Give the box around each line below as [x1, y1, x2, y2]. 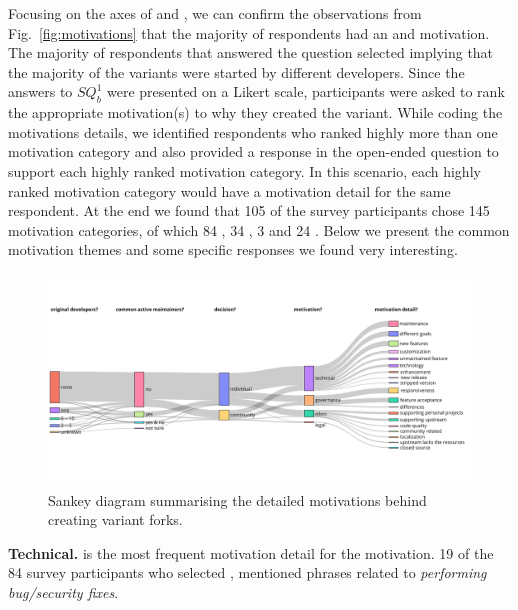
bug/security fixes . [8, 581, 119, 602]
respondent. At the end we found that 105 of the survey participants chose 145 [8, 200, 490, 221]
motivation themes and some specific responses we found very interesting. [8, 239, 458, 260]
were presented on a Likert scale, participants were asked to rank [107, 81, 505, 102]
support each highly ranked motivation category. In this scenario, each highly [8, 160, 481, 181]
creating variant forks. [48, 509, 183, 530]
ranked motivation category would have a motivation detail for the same [8, 180, 451, 201]
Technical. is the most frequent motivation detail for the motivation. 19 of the [8, 542, 494, 563]
